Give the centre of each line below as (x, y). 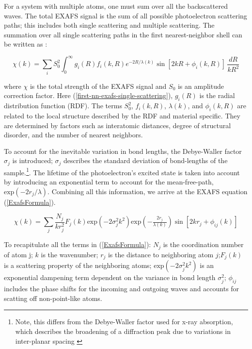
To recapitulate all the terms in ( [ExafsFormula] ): (78, 244)
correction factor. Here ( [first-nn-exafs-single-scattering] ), (88, 95)
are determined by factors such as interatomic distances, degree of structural (118, 125)
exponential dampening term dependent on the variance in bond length (110, 277)
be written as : (26, 44)
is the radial (217, 95)
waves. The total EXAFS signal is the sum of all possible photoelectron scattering (126, 15)
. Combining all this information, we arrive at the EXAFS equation (148, 191)
